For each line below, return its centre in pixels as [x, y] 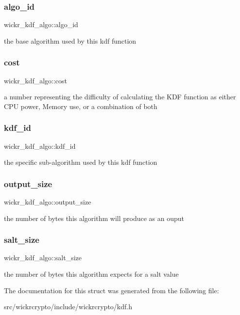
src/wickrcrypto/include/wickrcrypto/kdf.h [68, 307]
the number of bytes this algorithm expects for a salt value [91, 274]
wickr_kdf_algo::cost [36, 80]
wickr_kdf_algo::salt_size [43, 258]
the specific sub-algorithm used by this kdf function [81, 162]
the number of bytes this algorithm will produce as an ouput [94, 218]
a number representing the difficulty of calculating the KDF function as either [120, 97]
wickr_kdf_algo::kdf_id [40, 146]
